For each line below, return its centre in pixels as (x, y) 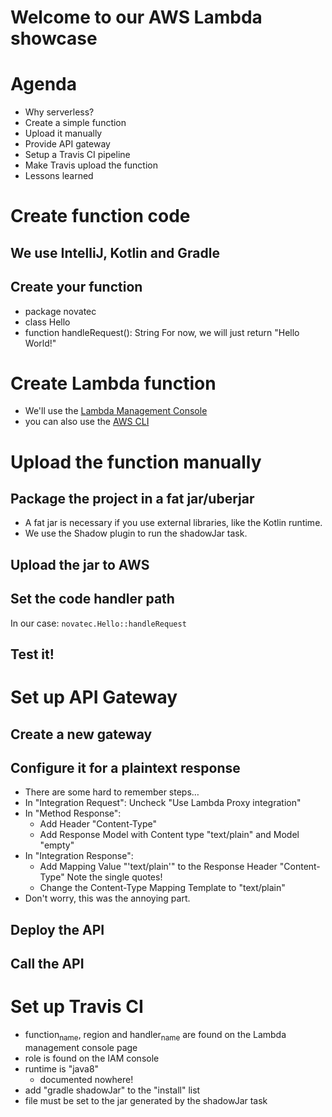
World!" (40, 343)
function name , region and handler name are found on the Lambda (155, 1036)
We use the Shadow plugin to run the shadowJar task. (136, 533)
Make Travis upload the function (91, 165)
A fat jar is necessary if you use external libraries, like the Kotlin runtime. (173, 523)
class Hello (47, 322)
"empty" (57, 845)
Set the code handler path (92, 599)
